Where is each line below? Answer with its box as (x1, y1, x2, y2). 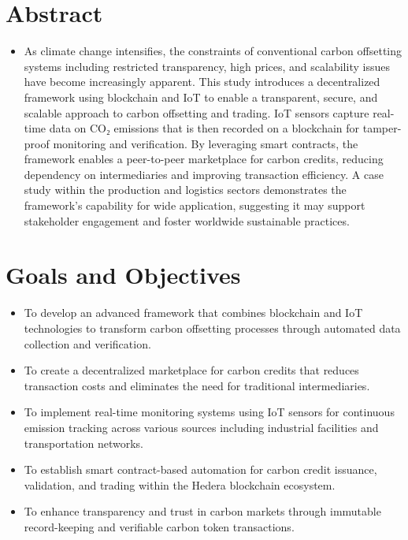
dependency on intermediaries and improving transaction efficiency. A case (24, 166, 384, 182)
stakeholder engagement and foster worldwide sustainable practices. (24, 212, 350, 229)
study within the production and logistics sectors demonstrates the (24, 181, 347, 198)
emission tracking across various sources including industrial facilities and (24, 419, 379, 435)
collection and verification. (24, 335, 151, 352)
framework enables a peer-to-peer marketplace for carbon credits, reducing (24, 151, 384, 167)
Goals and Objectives (6, 259, 241, 291)
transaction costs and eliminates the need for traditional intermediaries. (24, 377, 370, 393)
